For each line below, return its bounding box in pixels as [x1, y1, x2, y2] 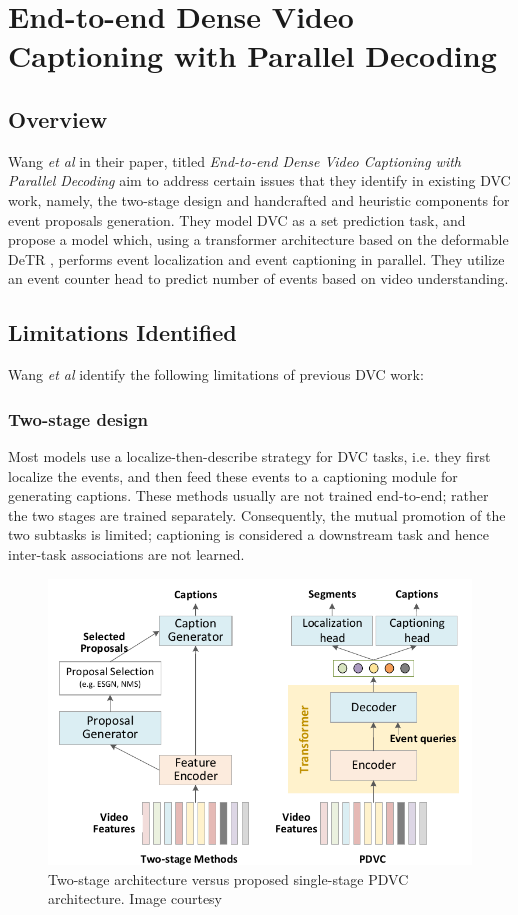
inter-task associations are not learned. [8, 543, 245, 564]
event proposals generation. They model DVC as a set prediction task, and [8, 209, 466, 230]
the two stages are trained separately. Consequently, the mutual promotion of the [8, 504, 506, 525]
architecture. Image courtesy [48, 888, 223, 909]
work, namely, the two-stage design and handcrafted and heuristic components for [8, 189, 510, 210]
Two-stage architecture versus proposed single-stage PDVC [48, 868, 409, 889]
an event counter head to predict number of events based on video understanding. [8, 268, 509, 289]
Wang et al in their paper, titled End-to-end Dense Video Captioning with [8, 150, 461, 171]
